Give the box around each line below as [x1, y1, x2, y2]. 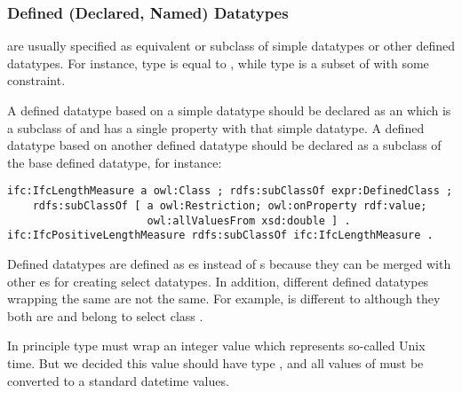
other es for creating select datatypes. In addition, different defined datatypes [7, 271, 429, 290]
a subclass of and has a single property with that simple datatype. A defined [7, 118, 425, 137]
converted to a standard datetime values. [7, 371, 229, 389]
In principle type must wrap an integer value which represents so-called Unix [7, 336, 426, 355]
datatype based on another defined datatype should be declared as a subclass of [7, 136, 442, 154]
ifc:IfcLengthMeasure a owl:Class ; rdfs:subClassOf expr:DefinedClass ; [7, 185, 453, 198]
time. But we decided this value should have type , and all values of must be [7, 353, 424, 372]
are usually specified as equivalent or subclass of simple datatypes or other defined [7, 36, 455, 55]
